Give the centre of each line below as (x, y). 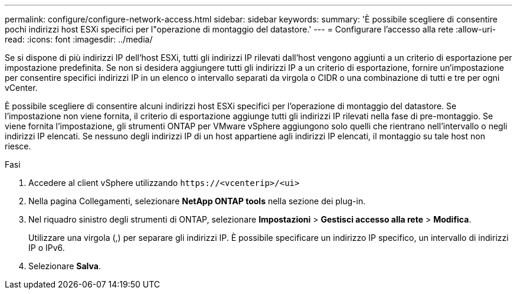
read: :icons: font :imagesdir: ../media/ (79, 39)
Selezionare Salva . (65, 266)
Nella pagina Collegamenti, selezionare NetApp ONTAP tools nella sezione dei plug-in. (197, 201)
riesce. (18, 146)
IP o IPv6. (47, 248)
